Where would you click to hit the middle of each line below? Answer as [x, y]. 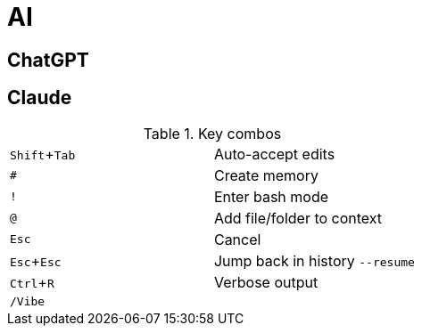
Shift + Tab [43, 154]
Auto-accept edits [274, 154]
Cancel [237, 239]
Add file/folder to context [298, 218]
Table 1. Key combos [212, 133]
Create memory [266, 175]
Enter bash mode [271, 196]
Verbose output [266, 282]
